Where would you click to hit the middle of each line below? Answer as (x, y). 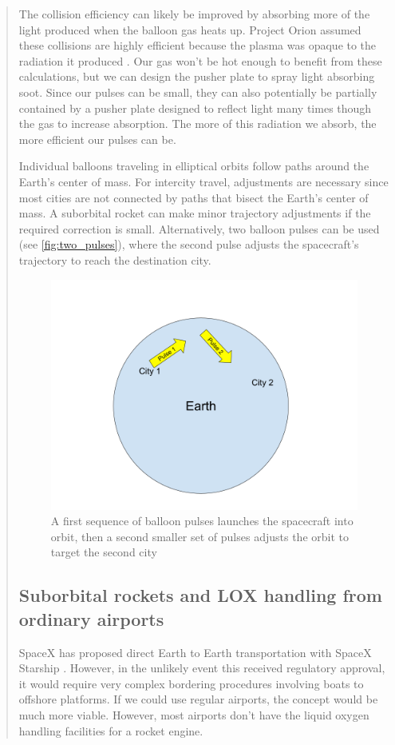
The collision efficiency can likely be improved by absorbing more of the (194, 14)
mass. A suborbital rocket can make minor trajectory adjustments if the (195, 213)
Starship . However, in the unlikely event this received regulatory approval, (202, 668)
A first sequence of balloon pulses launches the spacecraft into (202, 521)
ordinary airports (91, 618)
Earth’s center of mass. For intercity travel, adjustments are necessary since (203, 181)
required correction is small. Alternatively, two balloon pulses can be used (199, 228)
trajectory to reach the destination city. (115, 259)
